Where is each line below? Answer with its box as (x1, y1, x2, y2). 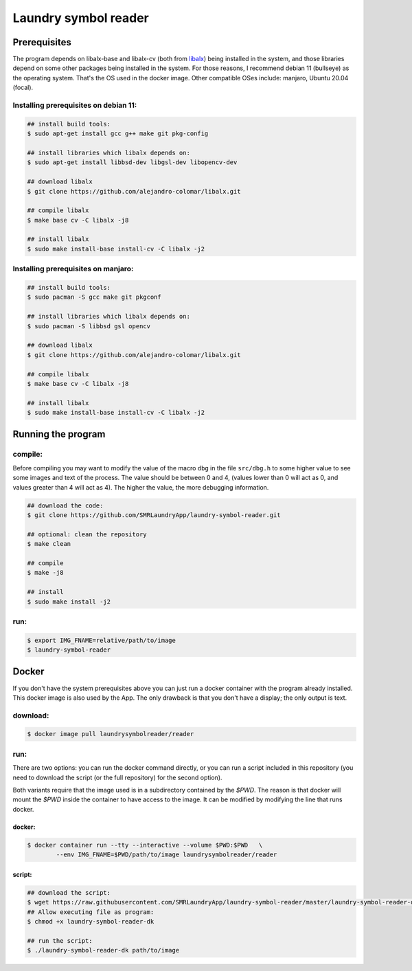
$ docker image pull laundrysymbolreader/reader (27, 730, 194, 738)
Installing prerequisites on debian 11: (12, 100, 137, 110)
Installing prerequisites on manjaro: (12, 264, 134, 274)
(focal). (12, 83, 34, 92)
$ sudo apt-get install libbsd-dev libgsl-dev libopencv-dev (27, 159, 238, 166)
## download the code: (27, 501, 104, 510)
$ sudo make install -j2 (27, 597, 111, 606)
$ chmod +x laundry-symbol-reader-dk (27, 917, 154, 925)
